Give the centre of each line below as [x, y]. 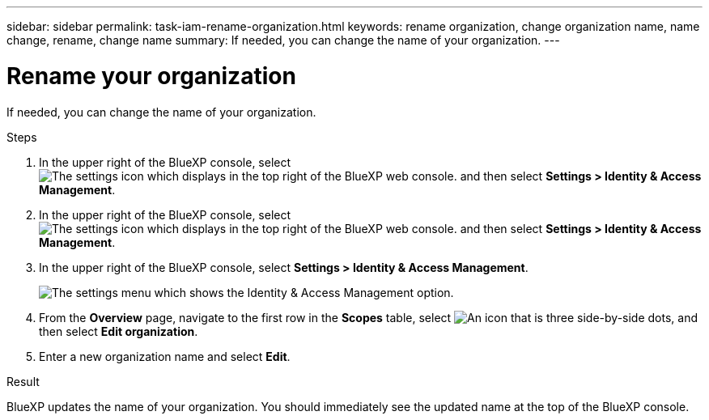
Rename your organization [151, 76]
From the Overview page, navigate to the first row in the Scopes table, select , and [369, 317]
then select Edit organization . [119, 331]
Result [23, 381]
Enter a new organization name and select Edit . [165, 356]
